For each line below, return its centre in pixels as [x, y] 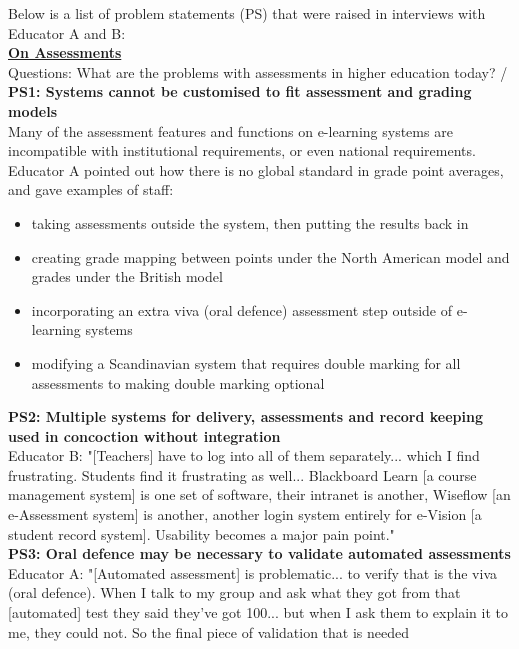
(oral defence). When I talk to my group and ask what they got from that [234, 592]
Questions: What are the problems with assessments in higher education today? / [258, 71]
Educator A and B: [67, 32]
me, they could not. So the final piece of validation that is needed [209, 631]
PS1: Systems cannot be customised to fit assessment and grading [240, 91]
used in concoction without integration [144, 435]
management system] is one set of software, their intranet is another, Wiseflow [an [259, 494]
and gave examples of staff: [91, 189]
